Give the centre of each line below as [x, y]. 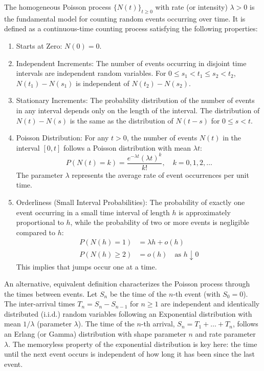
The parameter [39, 174]
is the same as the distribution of [122, 120]
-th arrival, [158, 324]
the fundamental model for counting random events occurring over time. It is [125, 18]
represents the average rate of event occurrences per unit [160, 174]
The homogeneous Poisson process [58, 7]
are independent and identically [210, 304]
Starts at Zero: [39, 45]
